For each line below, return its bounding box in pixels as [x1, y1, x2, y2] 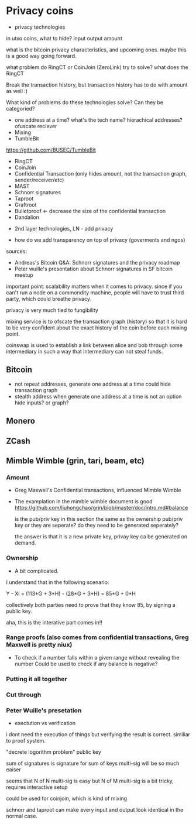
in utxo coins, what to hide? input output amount [6, 35, 123, 42]
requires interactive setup [6, 783, 68, 791]
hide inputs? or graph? [14, 399, 69, 406]
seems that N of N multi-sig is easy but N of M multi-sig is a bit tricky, [6, 777, 174, 784]
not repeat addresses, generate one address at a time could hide [14, 380, 171, 387]
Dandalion [14, 214, 39, 221]
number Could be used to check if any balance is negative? [14, 660, 158, 667]
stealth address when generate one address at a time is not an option [14, 393, 182, 400]
